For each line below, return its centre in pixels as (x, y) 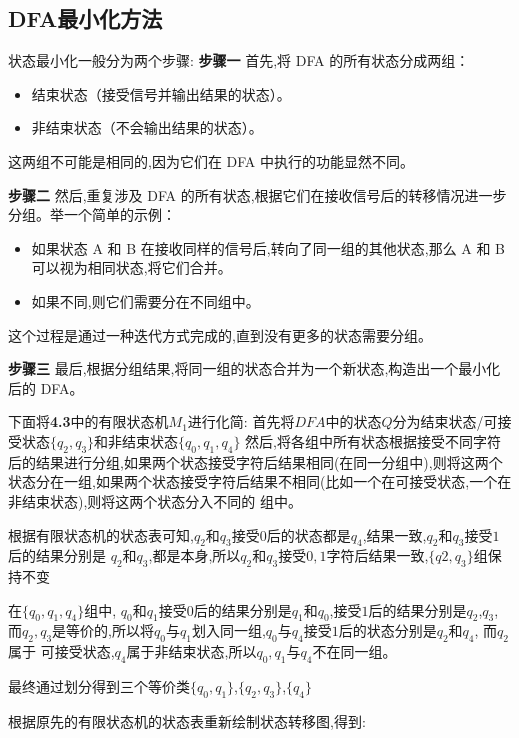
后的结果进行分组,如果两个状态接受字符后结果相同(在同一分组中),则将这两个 (255, 461)
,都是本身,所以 (194, 555)
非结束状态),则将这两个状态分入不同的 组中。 (155, 500)
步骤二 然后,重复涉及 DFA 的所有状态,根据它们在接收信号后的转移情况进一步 (257, 194)
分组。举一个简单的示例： (92, 214)
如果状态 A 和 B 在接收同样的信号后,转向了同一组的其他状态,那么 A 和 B (268, 247)
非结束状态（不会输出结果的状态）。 (147, 127)
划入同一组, (228, 630)
